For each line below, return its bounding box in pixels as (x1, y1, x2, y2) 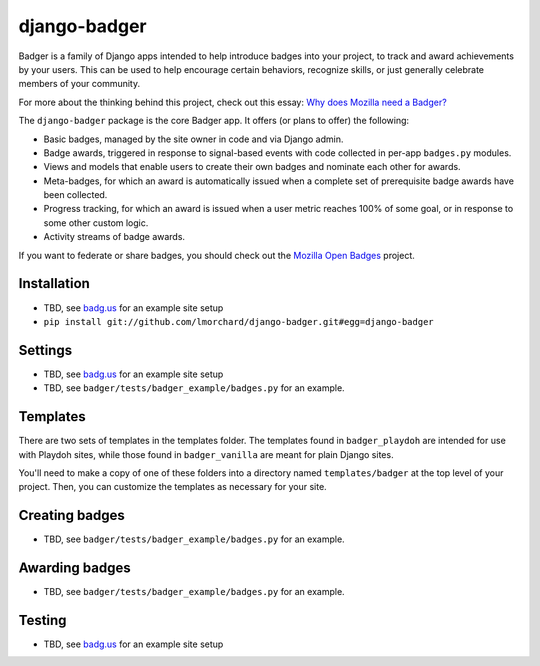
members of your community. (18, 78, 141, 90)
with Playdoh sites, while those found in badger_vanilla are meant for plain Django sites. (18, 448, 394, 460)
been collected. (43, 189, 108, 201)
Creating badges (18, 507, 125, 524)
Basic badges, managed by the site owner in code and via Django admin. (43, 133, 344, 145)
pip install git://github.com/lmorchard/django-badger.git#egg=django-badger (43, 316, 434, 327)
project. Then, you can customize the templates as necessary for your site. (18, 481, 327, 493)
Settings (18, 341, 73, 359)
